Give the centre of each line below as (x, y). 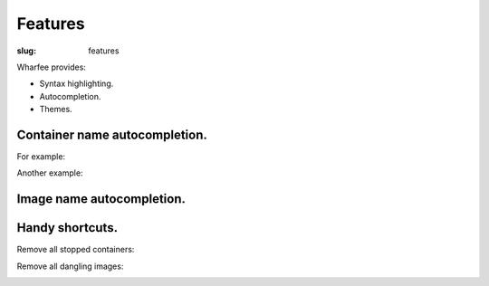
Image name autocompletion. (101, 199)
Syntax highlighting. (77, 84)
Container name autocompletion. (112, 134)
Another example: (50, 173)
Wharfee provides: (51, 67)
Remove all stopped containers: (76, 250)
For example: (41, 157)
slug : (26, 51)
